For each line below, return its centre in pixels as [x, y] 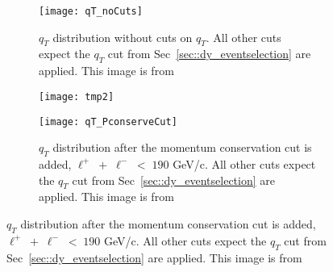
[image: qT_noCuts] [91, 11]
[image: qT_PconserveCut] [108, 121]
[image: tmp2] [77, 96]
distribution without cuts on [123, 37]
